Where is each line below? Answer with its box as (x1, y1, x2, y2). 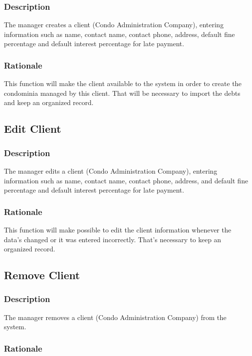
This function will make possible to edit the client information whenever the (4, 225, 232, 234)
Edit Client (4, 121, 61, 136)
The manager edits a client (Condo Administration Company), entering (4, 166, 217, 176)
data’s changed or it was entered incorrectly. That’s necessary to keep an (4, 234, 221, 244)
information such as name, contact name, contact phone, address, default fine (4, 29, 235, 39)
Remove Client (4, 267, 80, 283)
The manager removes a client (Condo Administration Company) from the (4, 312, 227, 322)
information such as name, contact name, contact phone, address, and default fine (4, 175, 248, 185)
